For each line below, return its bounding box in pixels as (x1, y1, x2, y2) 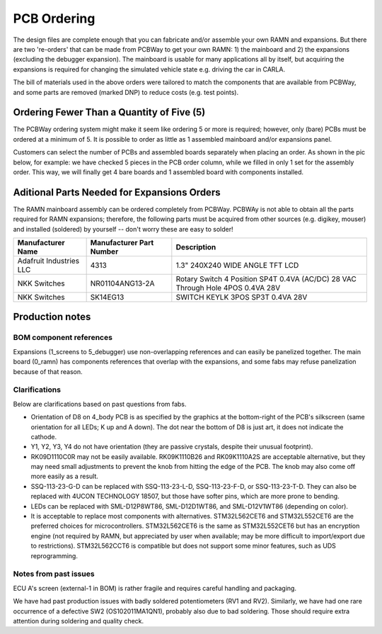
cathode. (30, 432, 57, 441)
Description (175, 242, 216, 252)
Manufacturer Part (90, 238, 154, 248)
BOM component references (13, 333, 113, 343)
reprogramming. (30, 551, 78, 560)
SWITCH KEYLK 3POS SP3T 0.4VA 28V (175, 293, 308, 302)
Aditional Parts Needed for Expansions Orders (13, 186, 221, 198)
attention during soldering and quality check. (13, 616, 144, 625)
